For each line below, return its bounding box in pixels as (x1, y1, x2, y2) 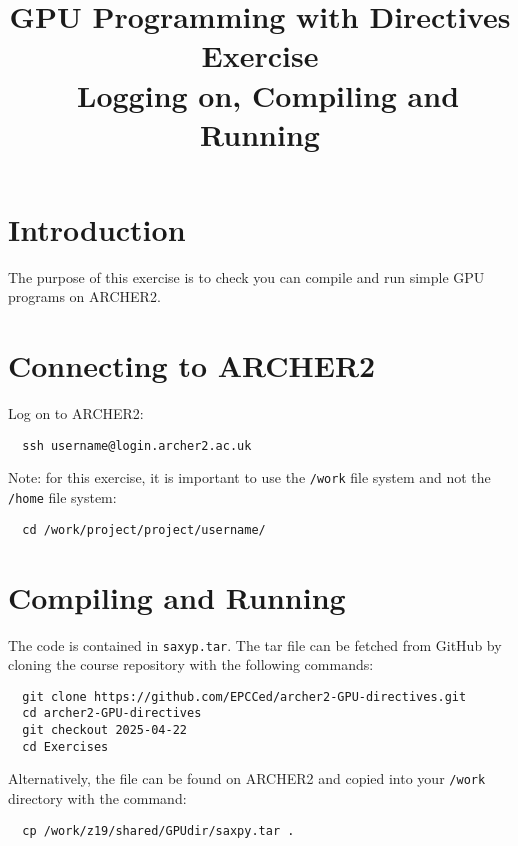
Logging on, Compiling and (77, 74, 460, 115)
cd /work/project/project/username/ (22, 522, 266, 537)
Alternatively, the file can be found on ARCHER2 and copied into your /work (8, 768, 486, 789)
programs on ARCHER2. (8, 286, 161, 307)
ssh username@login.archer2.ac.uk (22, 438, 252, 453)
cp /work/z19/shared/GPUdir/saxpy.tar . (22, 823, 295, 838)
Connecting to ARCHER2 (8, 345, 376, 386)
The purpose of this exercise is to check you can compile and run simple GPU (8, 266, 485, 287)
